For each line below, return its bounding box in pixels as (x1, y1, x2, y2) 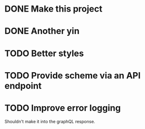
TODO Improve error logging (4, 102, 121, 113)
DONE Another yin (4, 26, 80, 37)
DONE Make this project (4, 3, 103, 15)
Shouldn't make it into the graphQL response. (4, 118, 96, 124)
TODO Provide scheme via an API (4, 70, 141, 81)
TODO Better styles (4, 48, 84, 59)
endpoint (4, 80, 42, 91)
